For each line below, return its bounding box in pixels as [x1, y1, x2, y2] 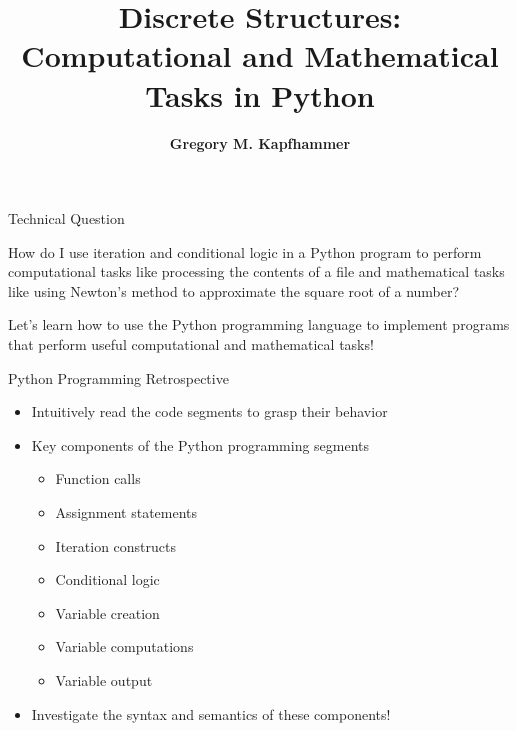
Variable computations [55, 636, 194, 657]
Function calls [55, 468, 141, 489]
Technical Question [8, 208, 125, 229]
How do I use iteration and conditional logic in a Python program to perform [8, 241, 482, 262]
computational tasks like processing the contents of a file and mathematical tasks [8, 261, 505, 282]
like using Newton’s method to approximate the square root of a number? [8, 280, 460, 301]
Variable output [55, 670, 153, 690]
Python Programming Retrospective [8, 367, 229, 388]
